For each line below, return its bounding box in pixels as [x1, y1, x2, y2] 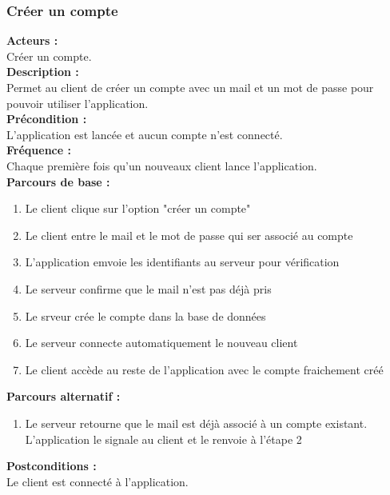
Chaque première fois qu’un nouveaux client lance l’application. [6, 157, 317, 174]
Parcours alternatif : [6, 388, 121, 405]
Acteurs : [6, 32, 58, 49]
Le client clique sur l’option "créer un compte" [25, 200, 251, 217]
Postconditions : [6, 457, 97, 474]
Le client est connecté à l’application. [6, 473, 189, 489]
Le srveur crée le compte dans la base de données [25, 307, 266, 324]
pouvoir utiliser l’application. [6, 94, 149, 111]
